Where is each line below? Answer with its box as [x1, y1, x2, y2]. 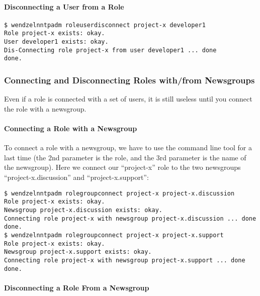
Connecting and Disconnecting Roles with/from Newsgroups [4, 74, 255, 86]
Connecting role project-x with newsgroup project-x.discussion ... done [4, 215, 256, 222]
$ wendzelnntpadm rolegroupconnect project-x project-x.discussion [4, 189, 235, 197]
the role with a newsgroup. [4, 103, 86, 114]
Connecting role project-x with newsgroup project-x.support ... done [4, 256, 245, 264]
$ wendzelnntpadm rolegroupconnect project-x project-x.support [4, 231, 224, 239]
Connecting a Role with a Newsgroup [4, 123, 137, 134]
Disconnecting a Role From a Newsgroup [4, 282, 149, 292]
